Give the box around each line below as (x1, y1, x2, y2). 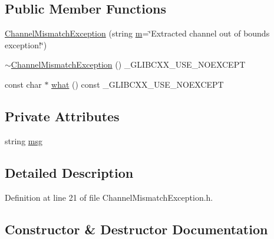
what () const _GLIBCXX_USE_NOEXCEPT (51, 78, 224, 90)
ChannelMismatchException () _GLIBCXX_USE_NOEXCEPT (11, 58, 246, 71)
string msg (5, 134, 42, 147)
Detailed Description (5, 163, 134, 181)
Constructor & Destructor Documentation (5, 220, 268, 238)
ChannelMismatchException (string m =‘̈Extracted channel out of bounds (5, 27, 270, 39)
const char (5, 78, 42, 90)
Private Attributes (5, 107, 120, 125)
